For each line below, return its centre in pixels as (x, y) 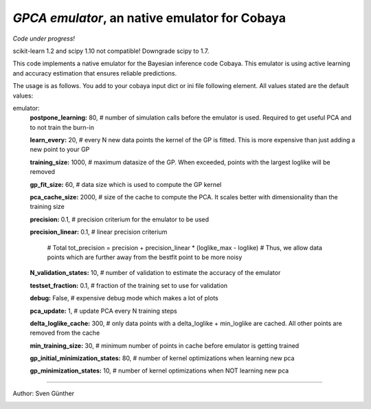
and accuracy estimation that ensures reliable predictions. (95, 73)
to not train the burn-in (62, 127)
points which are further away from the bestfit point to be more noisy (145, 257)
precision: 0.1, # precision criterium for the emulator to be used (120, 219)
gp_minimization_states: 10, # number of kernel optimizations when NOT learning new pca (159, 371)
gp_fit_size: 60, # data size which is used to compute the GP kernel (126, 184)
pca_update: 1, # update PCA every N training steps (104, 311)
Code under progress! (44, 38)
